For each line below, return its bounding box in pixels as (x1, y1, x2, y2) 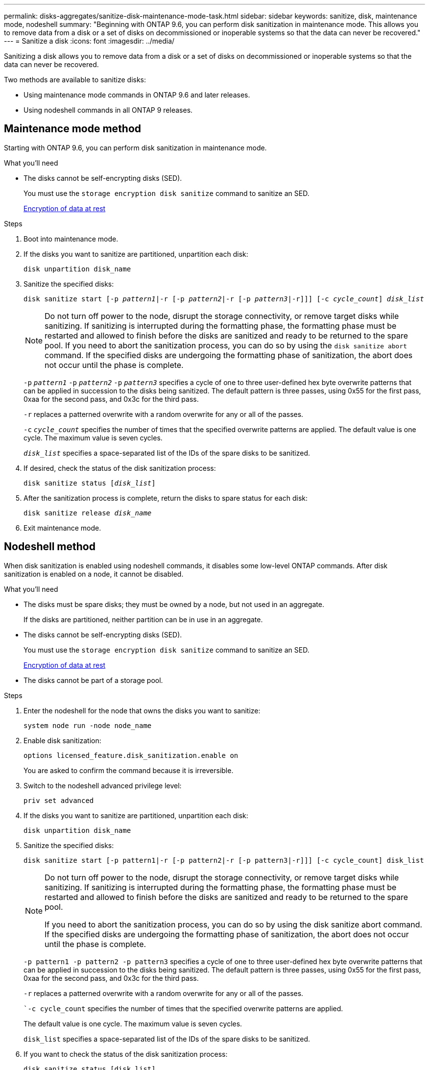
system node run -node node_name (24, 721, 152, 730)
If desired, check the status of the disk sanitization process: (24, 463, 216, 472)
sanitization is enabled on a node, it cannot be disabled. (4, 569, 184, 578)
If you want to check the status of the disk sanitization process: (24, 1049, 228, 1058)
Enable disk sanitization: (24, 736, 101, 745)
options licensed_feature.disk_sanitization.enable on (24, 751, 238, 759)
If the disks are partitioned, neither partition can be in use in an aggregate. (24, 615, 263, 624)
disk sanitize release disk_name (24, 509, 152, 517)
